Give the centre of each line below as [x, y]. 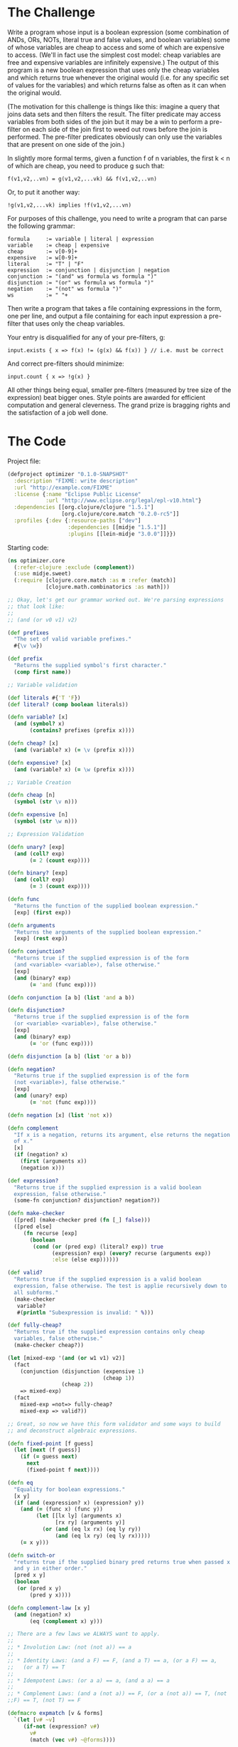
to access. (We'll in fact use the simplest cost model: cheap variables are [114, 55]
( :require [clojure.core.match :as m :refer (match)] [95, 581]
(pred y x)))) [50, 1595]
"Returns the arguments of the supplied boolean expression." [108, 932]
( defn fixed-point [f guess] [50, 1443]
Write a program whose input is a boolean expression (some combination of [118, 32]
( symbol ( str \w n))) [46, 821]
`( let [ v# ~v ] [34, 1720]
